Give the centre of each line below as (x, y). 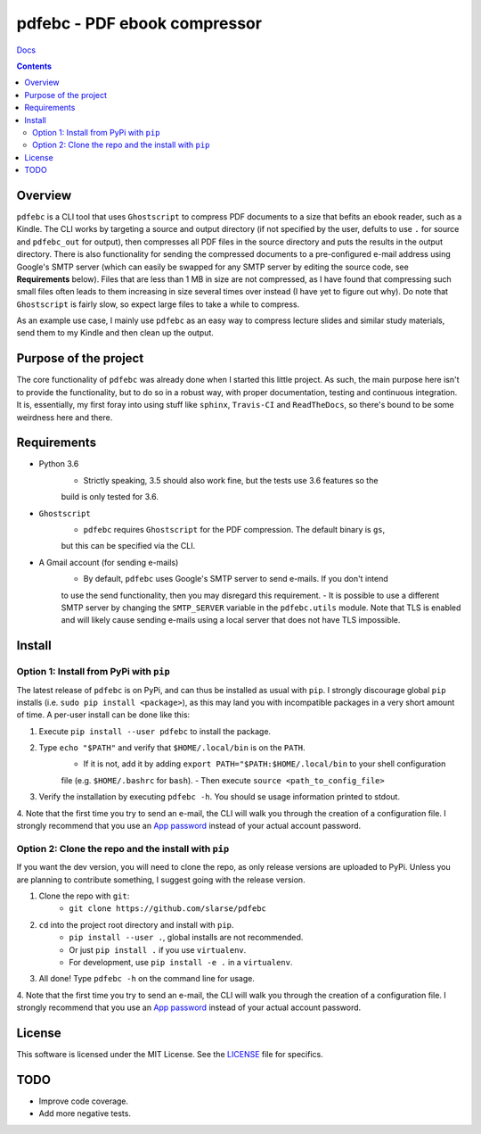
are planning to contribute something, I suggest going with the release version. (161, 880)
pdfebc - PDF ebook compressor (139, 23)
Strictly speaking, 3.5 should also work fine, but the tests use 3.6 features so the (231, 480)
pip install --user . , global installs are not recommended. (186, 938)
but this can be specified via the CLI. (128, 546)
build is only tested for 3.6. (110, 497)
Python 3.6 (59, 464)
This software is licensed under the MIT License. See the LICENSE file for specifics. (170, 1054)
